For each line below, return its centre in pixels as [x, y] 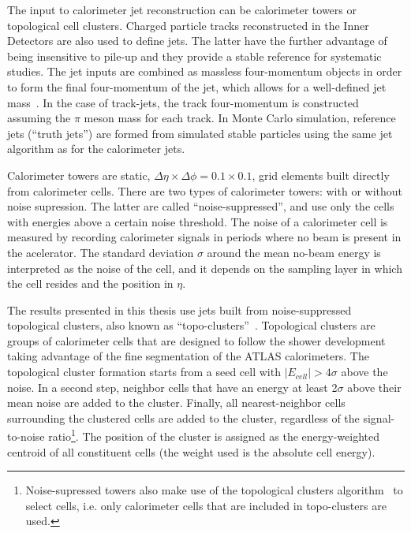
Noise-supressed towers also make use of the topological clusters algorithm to [214, 490]
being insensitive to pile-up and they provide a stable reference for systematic [194, 56]
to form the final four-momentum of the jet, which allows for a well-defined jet [197, 86]
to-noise [26, 436]
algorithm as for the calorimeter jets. [96, 149]
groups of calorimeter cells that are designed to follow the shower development [196, 340]
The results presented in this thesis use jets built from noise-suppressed [179, 309]
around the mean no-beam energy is [294, 252]
